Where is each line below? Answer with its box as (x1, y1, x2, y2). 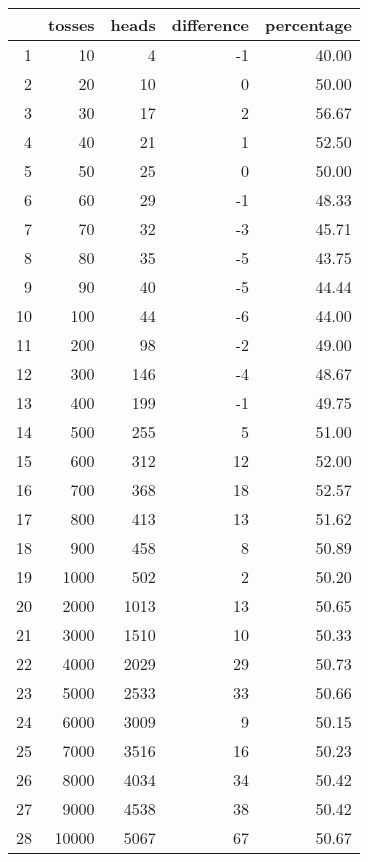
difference (171, 13, 250, 36)
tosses (48, 13, 95, 36)
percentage (265, 13, 352, 36)
